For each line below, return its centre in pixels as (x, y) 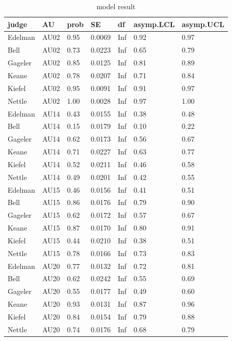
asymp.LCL (154, 24)
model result (116, 6)
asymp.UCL (203, 24)
